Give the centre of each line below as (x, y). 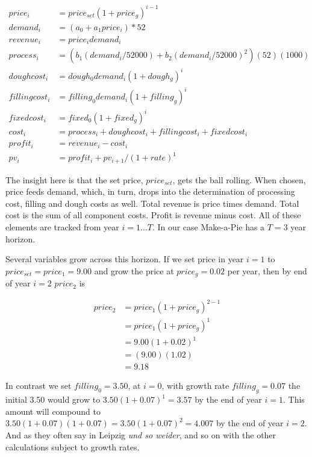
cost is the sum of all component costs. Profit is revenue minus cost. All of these (153, 215)
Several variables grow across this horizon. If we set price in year (125, 259)
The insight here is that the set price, (74, 179)
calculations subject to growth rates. (73, 446)
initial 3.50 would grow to (53, 399)
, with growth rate (195, 386)
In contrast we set (39, 386)
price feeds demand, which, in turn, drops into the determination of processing (150, 191)
